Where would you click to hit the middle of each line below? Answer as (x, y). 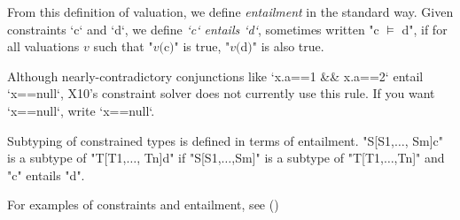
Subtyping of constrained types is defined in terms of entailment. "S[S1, (201, 140)
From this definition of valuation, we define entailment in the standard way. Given (230, 11)
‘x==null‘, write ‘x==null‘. (81, 110)
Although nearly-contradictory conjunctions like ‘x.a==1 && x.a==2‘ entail (215, 76)
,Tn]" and (419, 158)
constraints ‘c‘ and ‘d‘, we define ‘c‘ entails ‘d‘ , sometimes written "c (193, 29)
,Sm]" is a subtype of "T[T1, (308, 158)
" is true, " (202, 46)
